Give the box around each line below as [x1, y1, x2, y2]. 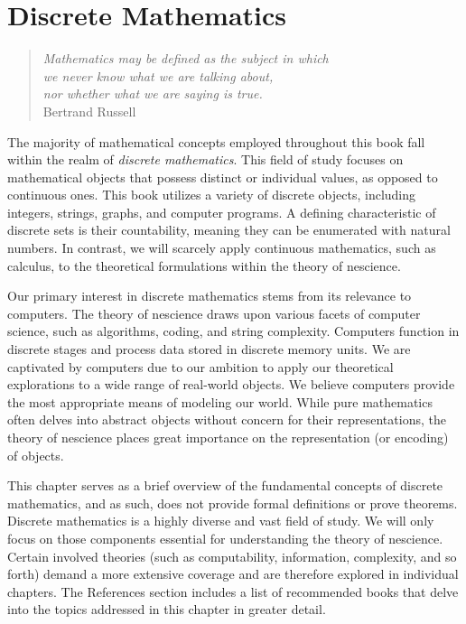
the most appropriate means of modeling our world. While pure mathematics [7, 392, 433, 411]
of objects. [7, 445, 64, 464]
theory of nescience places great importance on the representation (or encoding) [7, 428, 449, 446]
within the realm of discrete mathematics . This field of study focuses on [7, 150, 404, 169]
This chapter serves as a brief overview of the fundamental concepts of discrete [7, 476, 443, 495]
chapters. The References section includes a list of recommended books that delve [7, 582, 459, 601]
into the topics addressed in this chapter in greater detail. [7, 600, 326, 619]
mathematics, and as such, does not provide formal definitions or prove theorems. [7, 493, 458, 512]
